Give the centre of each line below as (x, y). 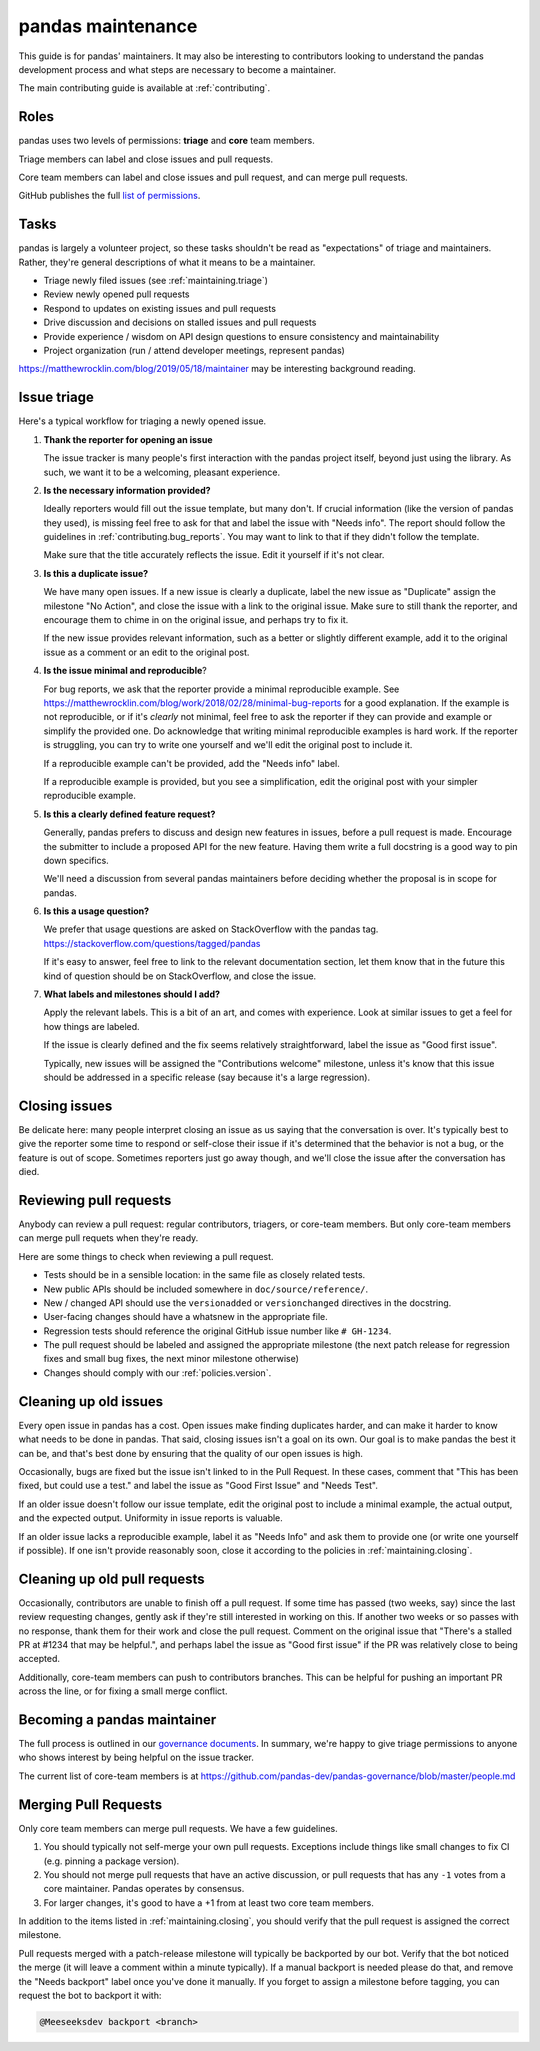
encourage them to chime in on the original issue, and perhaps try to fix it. (196, 620)
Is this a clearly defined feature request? (129, 814)
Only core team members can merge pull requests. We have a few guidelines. (178, 1828)
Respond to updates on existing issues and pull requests (160, 308)
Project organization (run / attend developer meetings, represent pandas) (194, 351)
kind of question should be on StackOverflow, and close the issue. (180, 976)
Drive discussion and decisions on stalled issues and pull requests (180, 322)
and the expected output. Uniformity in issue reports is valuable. (151, 1518)
